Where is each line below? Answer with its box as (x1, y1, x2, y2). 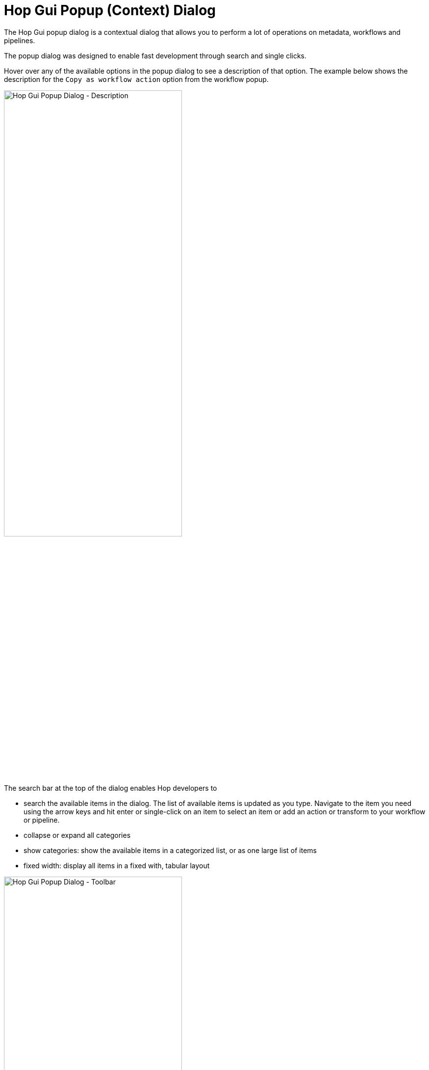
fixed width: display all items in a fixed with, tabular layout (24, 861, 210, 870)
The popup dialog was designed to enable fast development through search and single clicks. (4, 51, 307, 60)
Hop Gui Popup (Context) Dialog (4, 2, 216, 19)
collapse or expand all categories (24, 830, 131, 839)
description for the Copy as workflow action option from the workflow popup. (4, 75, 269, 83)
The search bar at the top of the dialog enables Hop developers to (4, 783, 217, 792)
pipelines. (4, 36, 35, 45)
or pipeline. (24, 815, 60, 824)
